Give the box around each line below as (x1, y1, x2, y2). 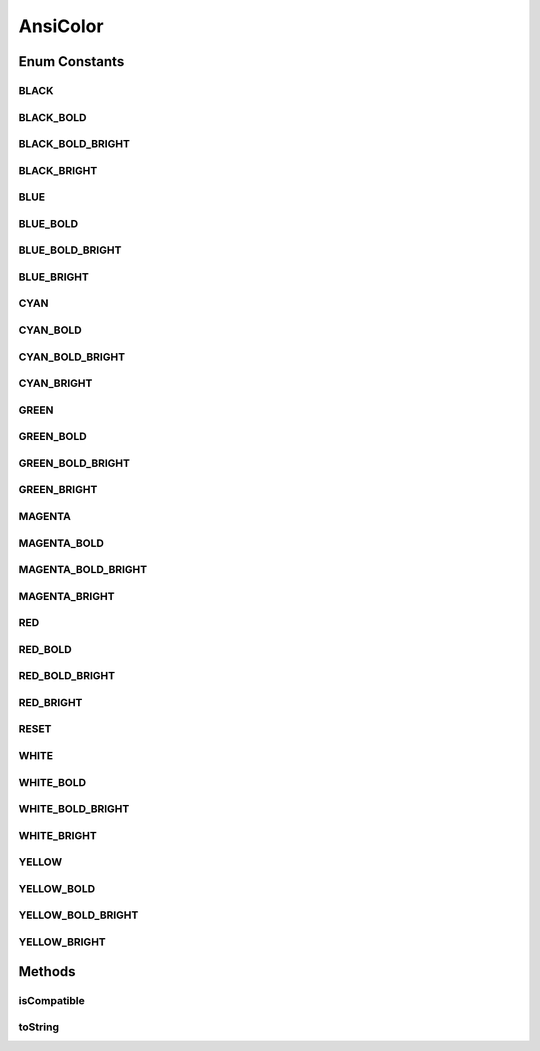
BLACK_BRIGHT (18, 163, 98, 177)
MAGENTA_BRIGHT (18, 589, 115, 603)
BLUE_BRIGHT (18, 270, 89, 284)
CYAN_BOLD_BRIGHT (18, 350, 125, 364)
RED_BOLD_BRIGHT (18, 669, 115, 683)
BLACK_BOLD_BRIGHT (18, 137, 130, 151)
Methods (18, 963, 76, 980)
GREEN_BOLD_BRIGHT (18, 456, 130, 470)
